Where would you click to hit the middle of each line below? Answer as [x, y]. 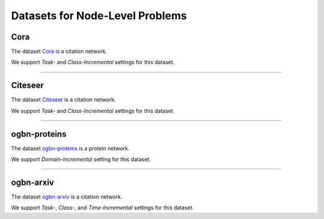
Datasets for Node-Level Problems [99, 16]
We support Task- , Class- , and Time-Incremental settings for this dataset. [103, 208]
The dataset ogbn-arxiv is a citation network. [67, 196]
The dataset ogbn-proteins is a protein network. [70, 148]
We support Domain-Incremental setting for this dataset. [81, 160]
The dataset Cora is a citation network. [59, 52]
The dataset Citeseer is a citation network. [64, 100]
